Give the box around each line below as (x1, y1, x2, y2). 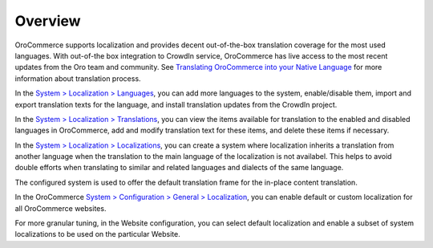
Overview (14, 12, 81, 30)
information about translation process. (14, 73, 141, 83)
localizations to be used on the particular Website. (14, 230, 180, 239)
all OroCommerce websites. (14, 203, 107, 213)
